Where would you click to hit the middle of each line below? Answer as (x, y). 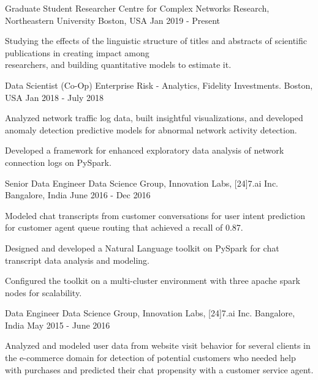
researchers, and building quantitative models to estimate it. (118, 65)
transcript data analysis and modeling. (78, 260)
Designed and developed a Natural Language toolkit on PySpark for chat (142, 248)
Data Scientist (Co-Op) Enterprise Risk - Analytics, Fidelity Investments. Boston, (159, 85)
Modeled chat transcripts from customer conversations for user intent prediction (155, 215)
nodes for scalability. (44, 292)
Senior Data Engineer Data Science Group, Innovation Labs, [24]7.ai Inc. (142, 183)
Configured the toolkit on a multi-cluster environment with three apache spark (153, 281)
